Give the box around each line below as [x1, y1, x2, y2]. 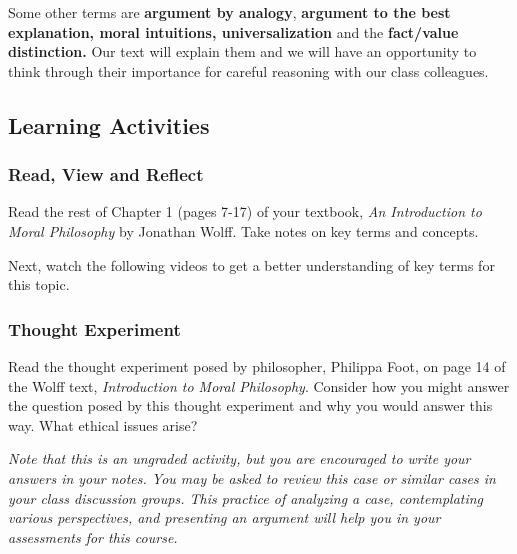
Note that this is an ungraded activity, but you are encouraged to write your [8, 448, 471, 469]
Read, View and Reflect [8, 162, 204, 187]
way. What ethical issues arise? [8, 414, 198, 435]
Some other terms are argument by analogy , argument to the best [8, 2, 451, 22]
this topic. [8, 274, 70, 295]
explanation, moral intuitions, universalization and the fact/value [8, 21, 459, 42]
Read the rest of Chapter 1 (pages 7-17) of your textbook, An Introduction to [8, 201, 482, 222]
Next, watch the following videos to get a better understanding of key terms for [8, 254, 495, 275]
